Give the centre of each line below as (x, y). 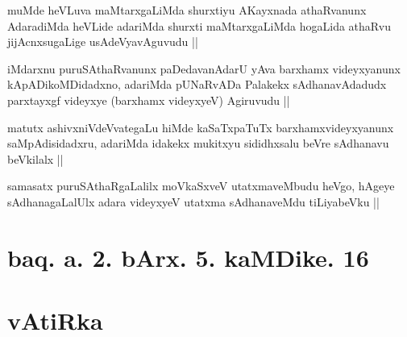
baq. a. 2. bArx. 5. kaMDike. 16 (188, 257)
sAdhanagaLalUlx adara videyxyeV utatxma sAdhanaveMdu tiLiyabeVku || (193, 201)
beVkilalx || (35, 158)
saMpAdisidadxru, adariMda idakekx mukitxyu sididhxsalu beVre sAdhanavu (198, 143)
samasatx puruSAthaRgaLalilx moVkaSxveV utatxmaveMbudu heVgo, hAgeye (201, 186)
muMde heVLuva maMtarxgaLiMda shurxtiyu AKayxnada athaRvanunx (187, 10)
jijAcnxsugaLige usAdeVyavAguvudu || (103, 42)
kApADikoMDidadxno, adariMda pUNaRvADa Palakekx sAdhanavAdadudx (197, 84)
